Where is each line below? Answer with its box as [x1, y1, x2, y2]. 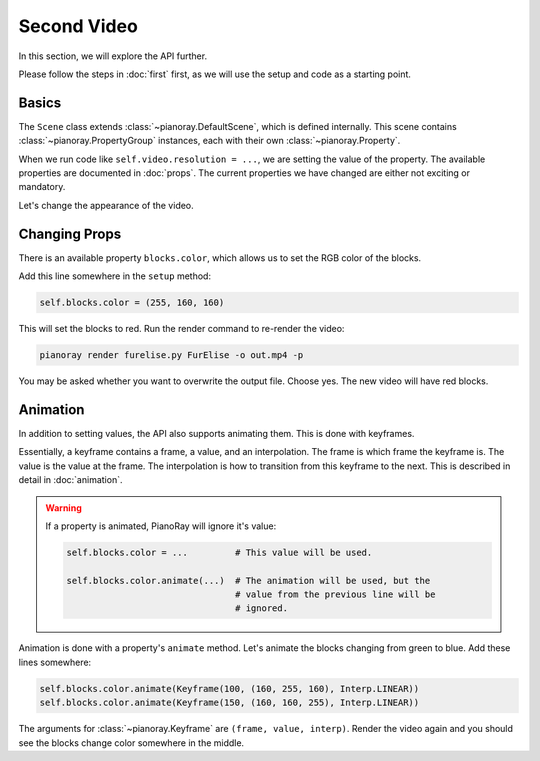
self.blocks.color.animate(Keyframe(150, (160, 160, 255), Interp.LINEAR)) [39, 697, 420, 709]
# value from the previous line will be [235, 589, 436, 600]
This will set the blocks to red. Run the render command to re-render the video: [18, 323, 345, 335]
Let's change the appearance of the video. [18, 199, 194, 211]
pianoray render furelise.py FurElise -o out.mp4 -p [39, 350, 304, 361]
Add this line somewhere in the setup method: [18, 270, 212, 282]
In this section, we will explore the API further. [18, 50, 208, 62]
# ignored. [235, 603, 289, 614]
